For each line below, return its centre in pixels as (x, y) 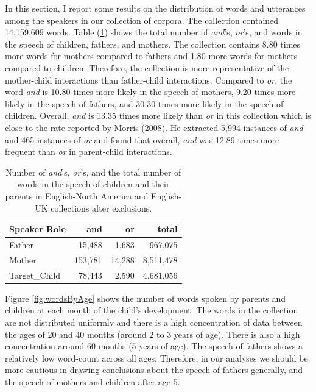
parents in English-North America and (77, 195)
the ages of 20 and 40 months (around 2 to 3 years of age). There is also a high (153, 334)
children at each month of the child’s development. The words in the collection (152, 310)
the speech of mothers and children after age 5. (93, 381)
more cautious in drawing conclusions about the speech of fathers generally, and (154, 370)
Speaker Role (37, 229)
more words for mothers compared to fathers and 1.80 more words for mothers (151, 56)
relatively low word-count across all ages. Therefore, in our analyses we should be (156, 358)
